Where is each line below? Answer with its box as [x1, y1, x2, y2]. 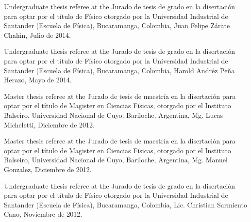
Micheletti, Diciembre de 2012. [4, 119, 95, 129]
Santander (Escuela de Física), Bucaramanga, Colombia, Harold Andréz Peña [4, 65, 235, 75]
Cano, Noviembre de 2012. [4, 209, 83, 219]
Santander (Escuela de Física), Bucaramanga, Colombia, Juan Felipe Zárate [4, 20, 230, 31]
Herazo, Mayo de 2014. [4, 75, 72, 85]
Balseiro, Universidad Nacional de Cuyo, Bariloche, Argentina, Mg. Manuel [4, 155, 228, 165]
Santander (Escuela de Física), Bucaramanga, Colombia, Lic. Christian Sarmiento [4, 199, 247, 209]
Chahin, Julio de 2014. [4, 30, 71, 40]
